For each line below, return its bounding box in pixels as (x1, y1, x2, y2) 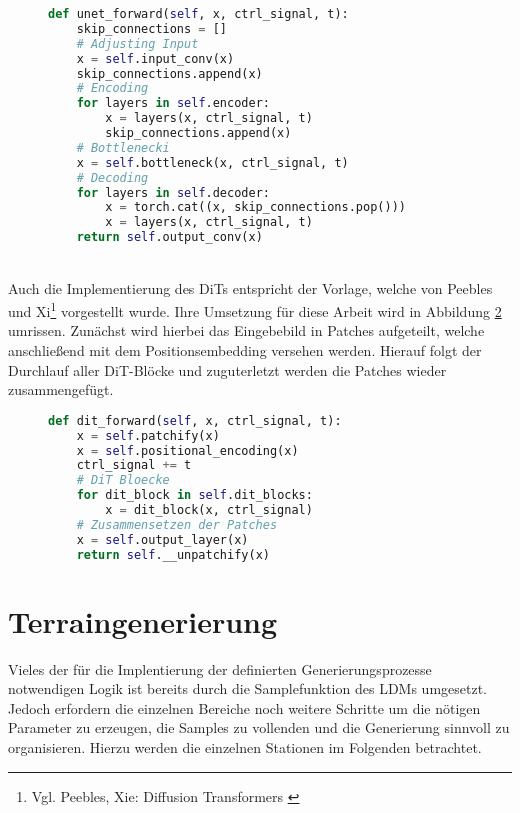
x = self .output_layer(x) (76, 532, 249, 547)
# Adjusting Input (76, 36, 199, 51)
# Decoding (76, 170, 149, 185)
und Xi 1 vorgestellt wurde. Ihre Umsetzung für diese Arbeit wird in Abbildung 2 (8, 298, 502, 321)
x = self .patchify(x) (76, 428, 220, 443)
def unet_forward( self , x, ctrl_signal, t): (48, 7, 349, 21)
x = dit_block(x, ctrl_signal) (105, 503, 313, 518)
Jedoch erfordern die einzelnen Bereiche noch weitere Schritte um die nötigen (8, 697, 481, 718)
